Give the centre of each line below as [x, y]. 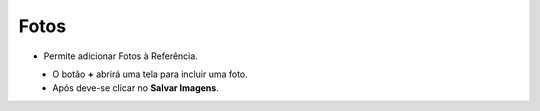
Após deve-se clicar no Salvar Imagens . [135, 88]
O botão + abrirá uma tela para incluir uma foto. [150, 74]
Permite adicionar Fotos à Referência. [121, 56]
